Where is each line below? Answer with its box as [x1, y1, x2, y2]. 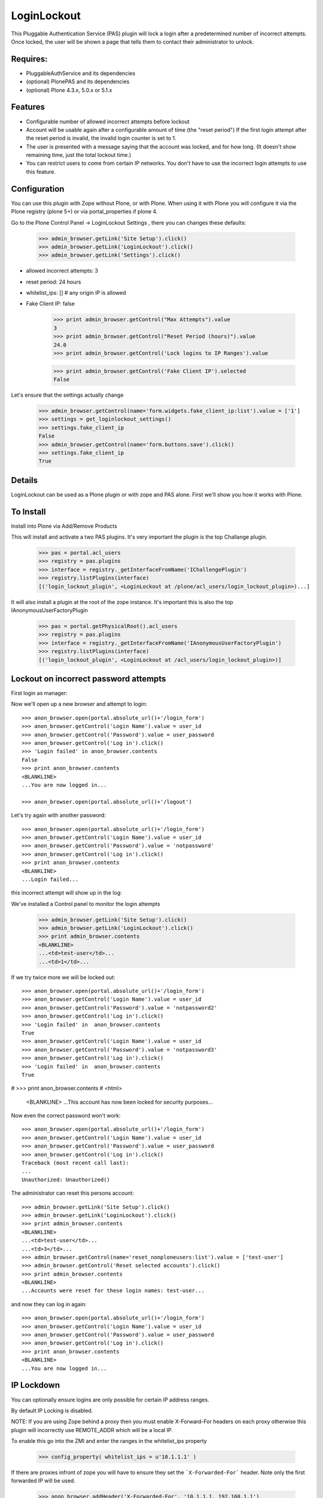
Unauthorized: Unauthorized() [22, 1176, 111, 1183]
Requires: [11, 54, 48, 64]
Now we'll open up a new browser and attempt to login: [11, 700, 148, 708]
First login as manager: [11, 690, 68, 697]
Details [11, 475, 38, 485]
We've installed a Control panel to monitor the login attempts [11, 900, 161, 907]
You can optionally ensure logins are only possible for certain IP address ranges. [11, 1396, 209, 1403]
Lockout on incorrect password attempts [11, 674, 166, 684]
